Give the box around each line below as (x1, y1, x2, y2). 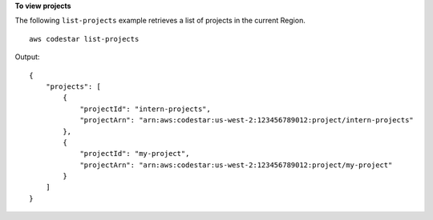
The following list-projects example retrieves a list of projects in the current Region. (14, 16, 306, 26)
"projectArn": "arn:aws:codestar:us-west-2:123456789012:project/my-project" (79, 160, 393, 170)
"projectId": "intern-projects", (79, 104, 212, 114)
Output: (14, 52, 40, 62)
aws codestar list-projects (29, 34, 140, 43)
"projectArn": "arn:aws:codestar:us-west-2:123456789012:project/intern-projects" (79, 116, 415, 125)
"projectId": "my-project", (79, 149, 190, 158)
